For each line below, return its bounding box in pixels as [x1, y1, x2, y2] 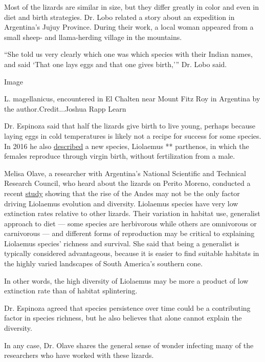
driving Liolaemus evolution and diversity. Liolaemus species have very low [4, 198, 238, 208]
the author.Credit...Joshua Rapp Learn [4, 103, 126, 114]
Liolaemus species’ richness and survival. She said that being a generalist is [4, 238, 239, 248]
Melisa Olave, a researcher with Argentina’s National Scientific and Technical [4, 167, 246, 178]
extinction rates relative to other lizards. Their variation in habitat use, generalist [4, 208, 260, 219]
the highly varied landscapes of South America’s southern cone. [4, 258, 203, 269]
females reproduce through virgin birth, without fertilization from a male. [4, 151, 235, 161]
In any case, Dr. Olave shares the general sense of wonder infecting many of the [4, 339, 254, 350]
